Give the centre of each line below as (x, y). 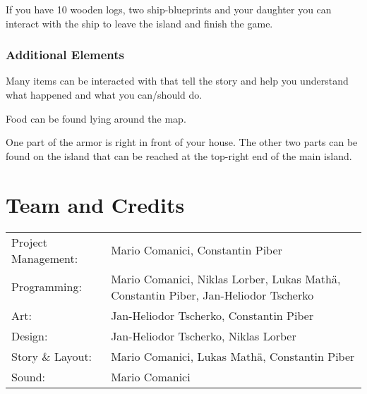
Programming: (47, 287)
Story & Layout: (52, 356)
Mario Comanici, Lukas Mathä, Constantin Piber (233, 356)
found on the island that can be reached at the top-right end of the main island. (179, 155)
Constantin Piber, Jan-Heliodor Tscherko (212, 295)
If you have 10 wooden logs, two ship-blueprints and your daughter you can (169, 9)
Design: (30, 335)
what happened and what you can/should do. (104, 94)
